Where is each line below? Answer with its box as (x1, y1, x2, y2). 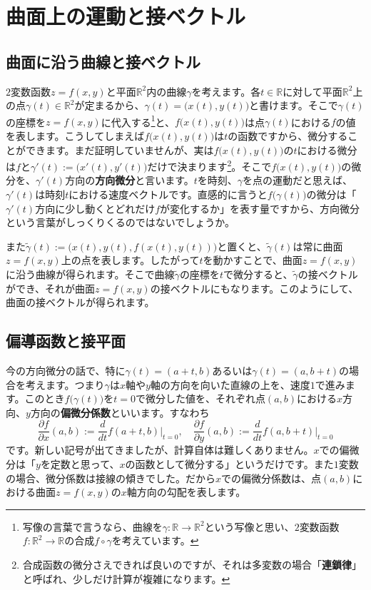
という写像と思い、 (204, 519, 295, 534)
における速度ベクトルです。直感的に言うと (68, 187, 268, 202)
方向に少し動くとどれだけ (35, 200, 156, 215)
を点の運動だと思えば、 (243, 173, 353, 188)
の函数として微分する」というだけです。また (125, 457, 334, 472)
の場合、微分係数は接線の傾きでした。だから (6, 470, 215, 485)
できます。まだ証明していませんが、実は (25, 142, 214, 157)
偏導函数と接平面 (6, 330, 126, 352)
